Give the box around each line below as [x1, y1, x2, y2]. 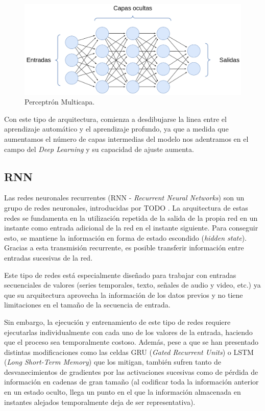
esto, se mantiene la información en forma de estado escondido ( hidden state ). [4, 232, 247, 243]
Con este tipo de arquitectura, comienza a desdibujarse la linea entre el [4, 113, 227, 124]
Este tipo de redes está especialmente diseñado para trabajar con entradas [4, 269, 236, 280]
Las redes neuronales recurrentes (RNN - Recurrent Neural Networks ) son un [4, 192, 245, 203]
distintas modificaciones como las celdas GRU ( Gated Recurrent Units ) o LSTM [4, 346, 254, 357]
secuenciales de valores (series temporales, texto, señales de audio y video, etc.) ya [4, 279, 261, 290]
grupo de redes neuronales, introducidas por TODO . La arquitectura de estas [4, 202, 248, 213]
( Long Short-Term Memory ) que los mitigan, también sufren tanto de [4, 356, 222, 367]
